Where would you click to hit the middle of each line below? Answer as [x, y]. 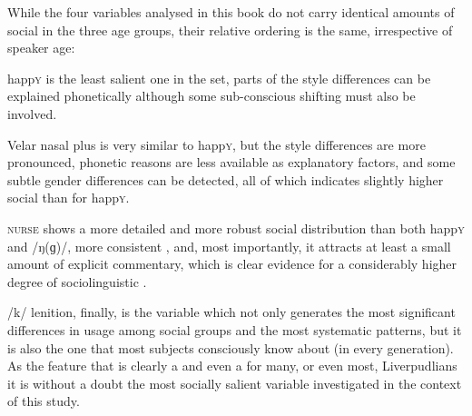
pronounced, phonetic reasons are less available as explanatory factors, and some [231, 162]
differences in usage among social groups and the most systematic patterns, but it [235, 329]
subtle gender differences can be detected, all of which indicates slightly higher [226, 179]
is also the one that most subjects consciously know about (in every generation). [231, 347]
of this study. [44, 401]
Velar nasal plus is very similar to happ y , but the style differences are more [216, 144]
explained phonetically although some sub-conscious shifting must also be [211, 96]
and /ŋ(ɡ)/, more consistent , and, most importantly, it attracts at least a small [229, 246]
